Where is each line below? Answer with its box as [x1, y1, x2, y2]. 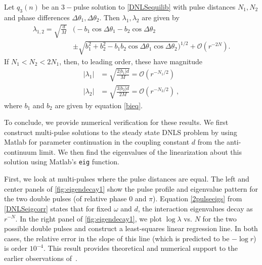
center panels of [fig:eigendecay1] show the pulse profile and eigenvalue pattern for [4, 183, 258, 194]
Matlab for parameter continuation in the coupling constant [4, 137, 190, 147]
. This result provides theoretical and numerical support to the [43, 243, 238, 253]
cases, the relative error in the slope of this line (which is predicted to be [4, 233, 230, 243]
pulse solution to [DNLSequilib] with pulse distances [73, 2, 236, 12]
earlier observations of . [4, 252, 77, 263]
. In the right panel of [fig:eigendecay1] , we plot [15, 213, 162, 224]
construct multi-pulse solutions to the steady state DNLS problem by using [4, 126, 237, 137]
